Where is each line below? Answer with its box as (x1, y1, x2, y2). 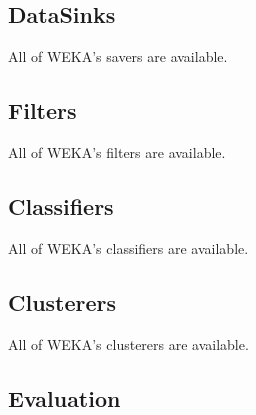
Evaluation (8, 382, 121, 413)
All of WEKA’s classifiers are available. (8, 237, 249, 258)
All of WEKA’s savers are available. (8, 46, 228, 67)
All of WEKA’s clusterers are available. (8, 333, 249, 354)
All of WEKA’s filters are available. (8, 142, 226, 162)
